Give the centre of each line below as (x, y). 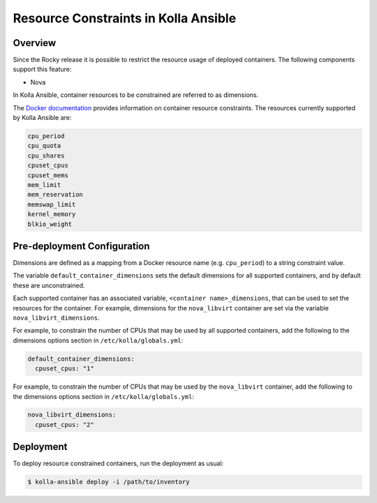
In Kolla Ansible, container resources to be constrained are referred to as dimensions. (135, 95)
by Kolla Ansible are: (42, 118)
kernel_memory (52, 214)
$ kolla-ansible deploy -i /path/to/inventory (109, 482)
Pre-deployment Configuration (81, 246)
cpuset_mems (48, 175)
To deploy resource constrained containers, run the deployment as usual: (118, 463)
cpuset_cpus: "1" (65, 369)
